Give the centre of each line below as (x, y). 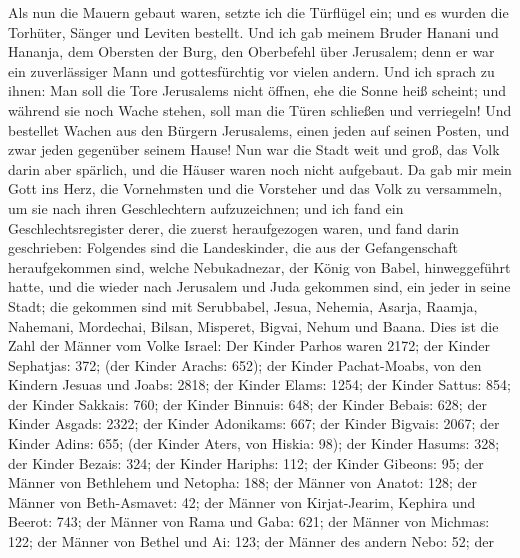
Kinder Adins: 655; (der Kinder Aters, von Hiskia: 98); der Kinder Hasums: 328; (254, 443)
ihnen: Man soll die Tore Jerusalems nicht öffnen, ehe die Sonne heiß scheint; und (257, 90)
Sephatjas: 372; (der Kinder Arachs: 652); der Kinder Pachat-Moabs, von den (245, 364)
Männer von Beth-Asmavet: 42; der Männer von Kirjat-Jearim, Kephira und (242, 501)
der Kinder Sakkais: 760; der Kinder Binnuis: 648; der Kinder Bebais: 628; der (247, 403)
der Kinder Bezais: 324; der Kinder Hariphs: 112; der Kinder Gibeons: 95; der (246, 462)
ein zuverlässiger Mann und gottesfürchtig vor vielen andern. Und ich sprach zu (251, 70)
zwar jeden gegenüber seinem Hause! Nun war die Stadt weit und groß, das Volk (254, 149)
